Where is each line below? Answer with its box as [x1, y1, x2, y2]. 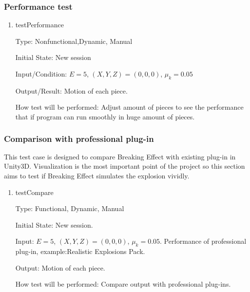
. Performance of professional [160, 236, 247, 246]
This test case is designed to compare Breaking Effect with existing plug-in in [4, 151, 236, 161]
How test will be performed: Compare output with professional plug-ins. [15, 279, 231, 289]
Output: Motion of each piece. [15, 262, 105, 273]
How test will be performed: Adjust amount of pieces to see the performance [15, 102, 244, 112]
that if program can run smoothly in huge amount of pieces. [15, 111, 195, 121]
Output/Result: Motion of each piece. [15, 85, 128, 96]
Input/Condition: [15, 69, 67, 78]
